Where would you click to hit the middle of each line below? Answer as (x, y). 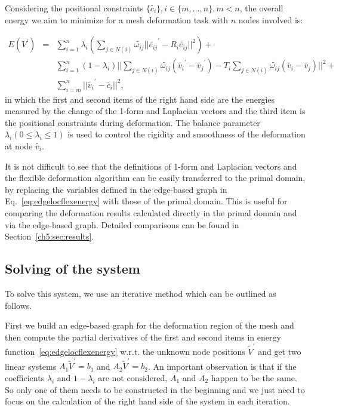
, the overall (261, 8)
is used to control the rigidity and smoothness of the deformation (187, 134)
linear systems (31, 366)
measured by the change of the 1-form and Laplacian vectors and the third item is (155, 111)
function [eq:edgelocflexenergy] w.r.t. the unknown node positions (125, 352)
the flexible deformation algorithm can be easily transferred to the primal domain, (155, 178)
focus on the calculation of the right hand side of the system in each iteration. (147, 401)
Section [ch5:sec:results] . (50, 236)
